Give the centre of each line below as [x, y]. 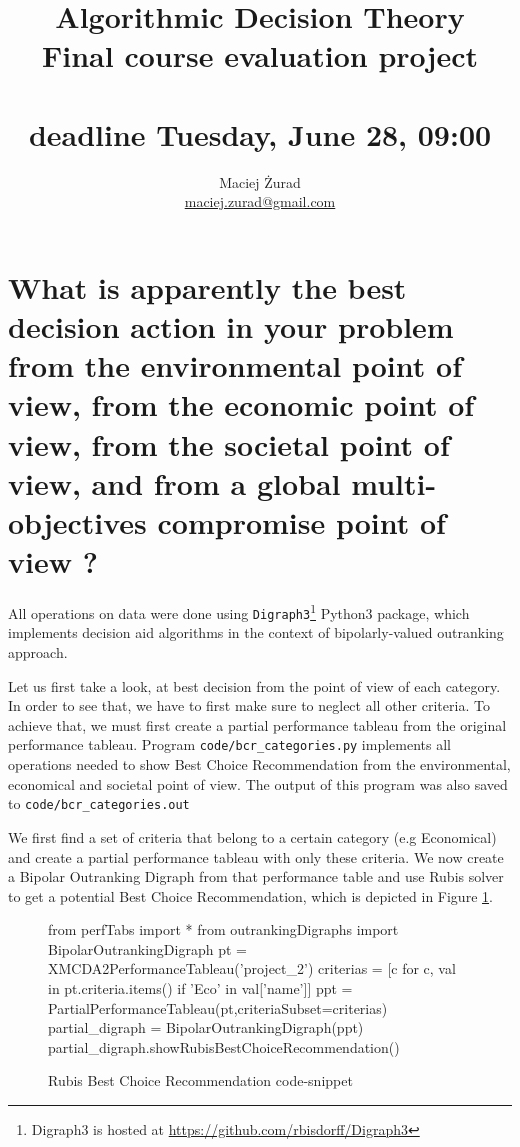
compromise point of [301, 522]
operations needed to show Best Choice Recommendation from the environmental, [259, 764]
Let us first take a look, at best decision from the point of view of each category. [254, 685]
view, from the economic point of [241, 404]
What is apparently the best [207, 286]
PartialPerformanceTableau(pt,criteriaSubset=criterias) [218, 1007]
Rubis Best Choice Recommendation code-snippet [200, 1080]
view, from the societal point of [229, 443]
